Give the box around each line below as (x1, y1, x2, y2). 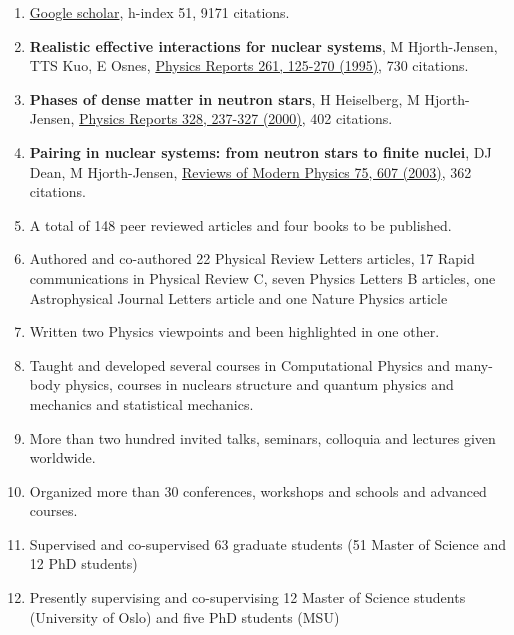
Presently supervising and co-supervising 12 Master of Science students (29, 587, 466, 608)
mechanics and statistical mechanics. (29, 393, 254, 414)
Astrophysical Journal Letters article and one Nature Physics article (29, 287, 448, 308)
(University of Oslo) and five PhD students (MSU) (29, 606, 340, 627)
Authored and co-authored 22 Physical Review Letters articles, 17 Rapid (29, 248, 475, 269)
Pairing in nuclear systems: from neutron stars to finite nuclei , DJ (29, 141, 492, 162)
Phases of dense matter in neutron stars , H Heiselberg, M (29, 88, 420, 109)
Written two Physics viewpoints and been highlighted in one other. (29, 321, 440, 342)
